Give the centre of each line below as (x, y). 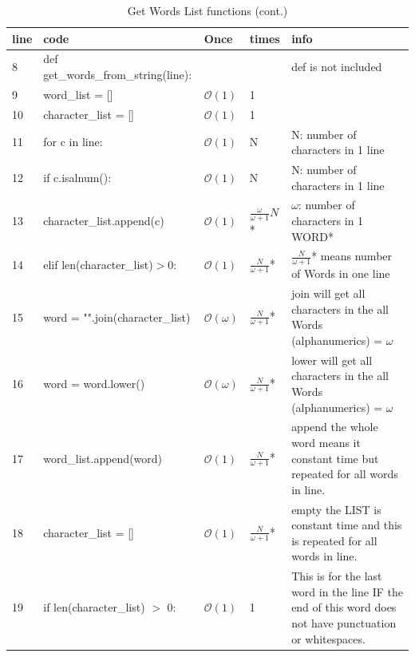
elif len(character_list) (98, 265)
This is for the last (337, 576)
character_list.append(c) (104, 221)
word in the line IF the (347, 591)
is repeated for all (334, 540)
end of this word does (344, 607)
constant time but (335, 458)
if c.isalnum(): (77, 177)
